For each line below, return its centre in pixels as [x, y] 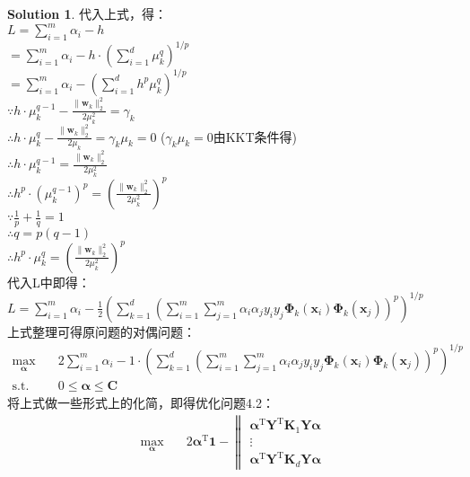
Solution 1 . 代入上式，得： [87, 13]
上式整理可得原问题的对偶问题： [101, 331]
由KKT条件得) [255, 136]
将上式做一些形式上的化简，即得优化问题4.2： [141, 402]
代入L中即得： [49, 282]
